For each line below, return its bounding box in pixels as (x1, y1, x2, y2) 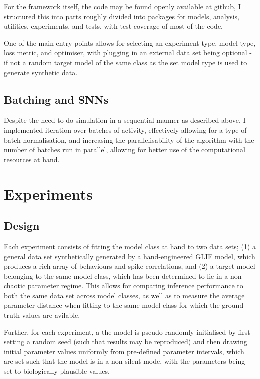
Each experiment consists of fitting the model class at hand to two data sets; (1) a (4, 241, 256, 251)
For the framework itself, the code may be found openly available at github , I (4, 1, 241, 11)
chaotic (4, 280, 26, 291)
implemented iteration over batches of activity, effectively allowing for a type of (4, 124, 247, 135)
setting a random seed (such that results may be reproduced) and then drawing (4, 336, 247, 347)
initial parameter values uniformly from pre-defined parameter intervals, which (4, 346, 244, 356)
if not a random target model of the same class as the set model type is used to (4, 57, 247, 67)
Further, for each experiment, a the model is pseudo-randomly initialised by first (4, 326, 250, 337)
